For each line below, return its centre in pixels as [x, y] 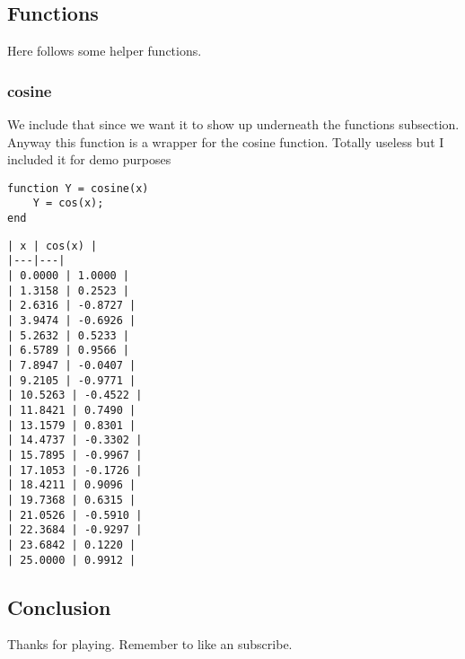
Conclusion [59, 606]
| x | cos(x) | [53, 246]
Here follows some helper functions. [105, 51]
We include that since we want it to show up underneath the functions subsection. [233, 124]
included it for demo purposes [89, 159]
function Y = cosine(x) [78, 188]
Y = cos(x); [68, 203]
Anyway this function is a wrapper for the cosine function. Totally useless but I [226, 141]
